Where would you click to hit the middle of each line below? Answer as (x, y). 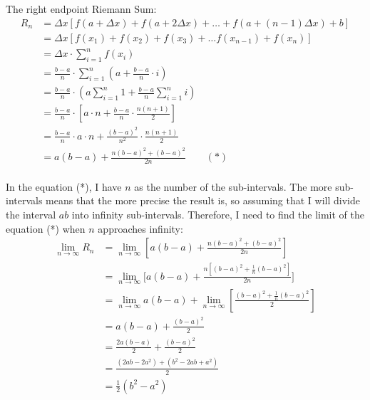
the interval (31, 215)
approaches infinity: (140, 228)
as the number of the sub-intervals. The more (233, 186)
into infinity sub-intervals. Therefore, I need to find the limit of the (218, 215)
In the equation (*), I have (64, 186)
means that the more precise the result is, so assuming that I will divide (203, 200)
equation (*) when (46, 228)
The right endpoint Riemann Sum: (81, 9)
